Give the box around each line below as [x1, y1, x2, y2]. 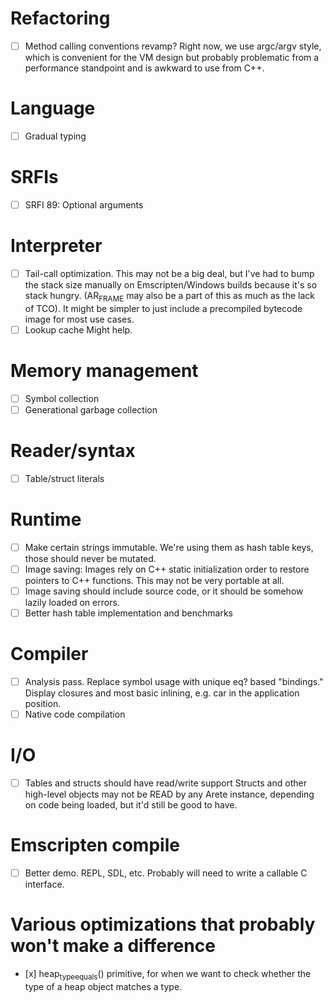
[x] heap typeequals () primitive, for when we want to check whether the [24, 968, 312, 982]
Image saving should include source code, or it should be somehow [24, 585, 304, 597]
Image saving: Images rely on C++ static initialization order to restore [24, 563, 310, 575]
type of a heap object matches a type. [24, 980, 183, 992]
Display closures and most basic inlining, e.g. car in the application [24, 687, 300, 699]
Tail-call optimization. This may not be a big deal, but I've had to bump [24, 267, 315, 279]
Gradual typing [24, 130, 87, 142]
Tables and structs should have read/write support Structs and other [24, 777, 307, 789]
